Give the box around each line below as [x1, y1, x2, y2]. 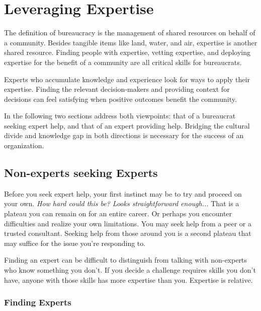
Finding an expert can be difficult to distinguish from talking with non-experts [4, 255, 247, 265]
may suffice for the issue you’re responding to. [4, 237, 146, 248]
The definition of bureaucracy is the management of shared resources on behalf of [4, 27, 255, 38]
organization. [4, 140, 44, 151]
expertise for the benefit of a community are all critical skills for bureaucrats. [4, 56, 242, 67]
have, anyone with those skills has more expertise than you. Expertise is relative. [4, 274, 253, 285]
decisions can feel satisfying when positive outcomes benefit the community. [4, 93, 237, 104]
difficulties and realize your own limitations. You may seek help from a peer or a [4, 218, 251, 228]
